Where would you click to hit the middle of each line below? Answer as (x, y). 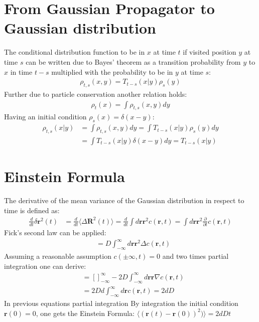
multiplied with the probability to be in (112, 71)
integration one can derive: (45, 266)
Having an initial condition (45, 117)
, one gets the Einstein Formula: (85, 313)
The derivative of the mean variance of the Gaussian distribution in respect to (124, 200)
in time (21, 71)
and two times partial (196, 256)
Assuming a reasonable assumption (58, 256)
